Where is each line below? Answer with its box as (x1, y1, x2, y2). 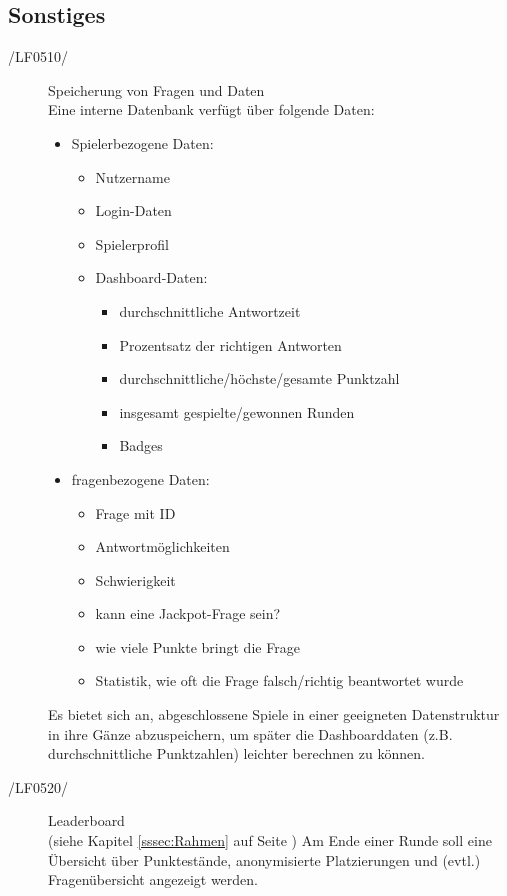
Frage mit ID (95, 502, 176, 523)
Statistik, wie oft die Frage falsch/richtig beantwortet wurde (95, 670, 464, 691)
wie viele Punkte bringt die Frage (95, 636, 300, 657)
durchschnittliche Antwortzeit (119, 300, 301, 321)
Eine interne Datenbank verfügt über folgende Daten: (48, 99, 375, 120)
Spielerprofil (95, 233, 169, 254)
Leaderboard (48, 810, 125, 831)
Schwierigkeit (95, 569, 176, 590)
